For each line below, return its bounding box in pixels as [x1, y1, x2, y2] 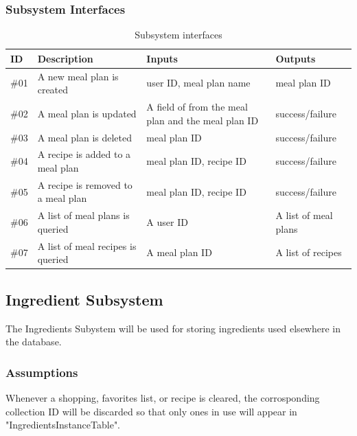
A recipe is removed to [37, 177, 133, 192]
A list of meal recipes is [37, 238, 137, 253]
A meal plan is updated [37, 106, 137, 120]
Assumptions [5, 363, 78, 380]
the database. [5, 334, 62, 349]
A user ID [146, 215, 188, 229]
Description [37, 51, 93, 65]
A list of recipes [275, 245, 342, 260]
